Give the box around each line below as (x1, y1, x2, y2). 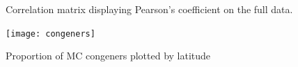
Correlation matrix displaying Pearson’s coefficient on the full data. (6, 2, 293, 16)
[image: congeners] (6, 28, 95, 39)
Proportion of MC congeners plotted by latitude (6, 48, 211, 63)
